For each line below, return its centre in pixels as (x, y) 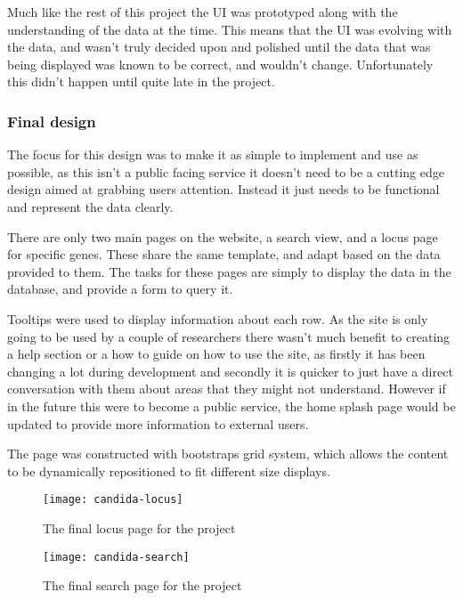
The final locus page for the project (139, 527)
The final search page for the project (142, 585)
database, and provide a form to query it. (120, 289)
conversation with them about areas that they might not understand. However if (227, 389)
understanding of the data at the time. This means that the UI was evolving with (230, 29)
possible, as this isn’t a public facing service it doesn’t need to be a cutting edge (226, 171)
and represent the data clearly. (90, 206)
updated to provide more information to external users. (158, 423)
